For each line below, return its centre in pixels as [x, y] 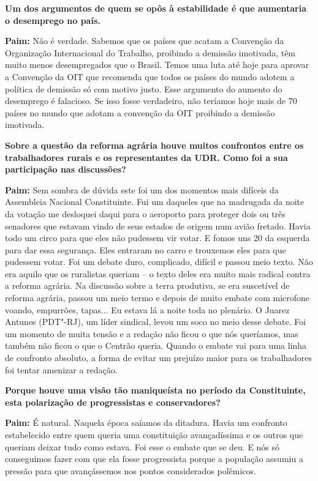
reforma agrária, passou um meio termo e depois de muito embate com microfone [157, 298]
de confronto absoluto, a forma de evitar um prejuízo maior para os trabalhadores [159, 358]
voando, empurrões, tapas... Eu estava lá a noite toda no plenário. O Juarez [147, 309]
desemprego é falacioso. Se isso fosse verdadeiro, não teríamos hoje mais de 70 [151, 101]
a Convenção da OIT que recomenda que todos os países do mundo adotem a [150, 76]
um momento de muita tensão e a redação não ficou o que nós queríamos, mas [152, 333]
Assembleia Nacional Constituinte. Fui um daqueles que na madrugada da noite [155, 202]
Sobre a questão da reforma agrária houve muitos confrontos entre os [154, 145]
